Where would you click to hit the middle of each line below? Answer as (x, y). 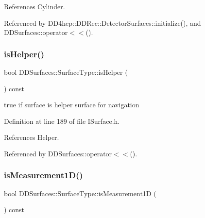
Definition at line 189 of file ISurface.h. (62, 121)
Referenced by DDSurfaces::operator (58, 153)
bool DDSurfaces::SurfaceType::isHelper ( (66, 72)
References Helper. (32, 137)
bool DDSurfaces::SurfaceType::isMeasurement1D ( (80, 193)
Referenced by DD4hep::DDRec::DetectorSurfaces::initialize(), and (102, 23)
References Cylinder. (34, 6)
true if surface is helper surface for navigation (72, 105)
